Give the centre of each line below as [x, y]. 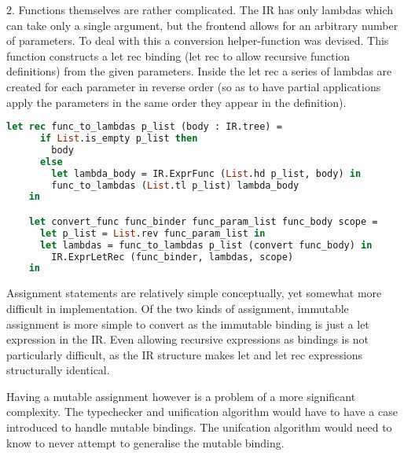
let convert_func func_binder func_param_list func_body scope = [203, 221]
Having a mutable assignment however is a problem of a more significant [181, 396]
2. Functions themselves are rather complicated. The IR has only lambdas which [200, 9]
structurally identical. [58, 370]
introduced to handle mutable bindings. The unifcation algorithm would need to [199, 427]
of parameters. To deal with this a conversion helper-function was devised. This [198, 40]
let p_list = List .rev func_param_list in [152, 233]
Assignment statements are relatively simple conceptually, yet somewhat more [194, 293]
